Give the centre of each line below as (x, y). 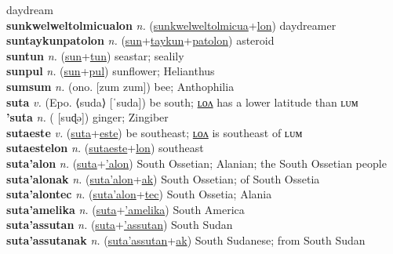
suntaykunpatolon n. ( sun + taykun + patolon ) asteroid (140, 40)
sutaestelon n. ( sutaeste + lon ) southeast (105, 148)
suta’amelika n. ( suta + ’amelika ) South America (126, 209)
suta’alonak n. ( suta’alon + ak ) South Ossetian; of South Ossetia (163, 178)
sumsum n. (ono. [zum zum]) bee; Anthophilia (120, 86)
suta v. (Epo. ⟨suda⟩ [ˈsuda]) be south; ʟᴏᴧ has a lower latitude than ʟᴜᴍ (182, 102)
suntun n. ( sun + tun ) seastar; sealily (95, 55)
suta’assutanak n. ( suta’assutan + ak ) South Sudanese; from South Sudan (186, 239)
